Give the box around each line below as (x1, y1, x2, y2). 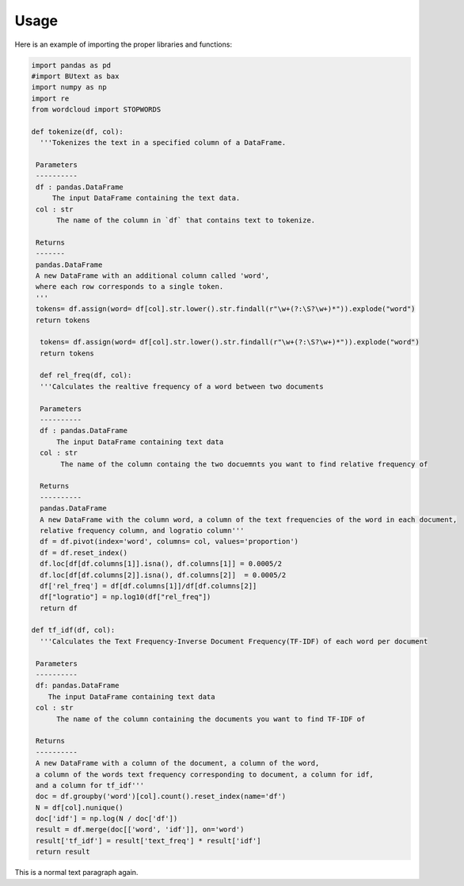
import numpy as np (31, 83, 107, 92)
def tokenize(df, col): (31, 127, 124, 136)
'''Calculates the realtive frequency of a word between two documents (40, 382, 324, 391)
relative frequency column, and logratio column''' (40, 526, 245, 534)
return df (40, 603, 78, 613)
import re (31, 93, 70, 103)
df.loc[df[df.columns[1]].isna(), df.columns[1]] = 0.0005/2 (40, 559, 283, 568)
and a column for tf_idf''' (36, 781, 145, 789)
